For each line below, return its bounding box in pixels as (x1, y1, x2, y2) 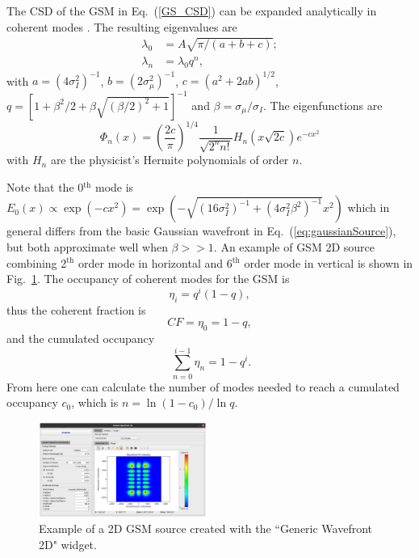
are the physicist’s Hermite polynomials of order (50, 151, 289, 168)
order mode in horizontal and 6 (78, 254, 233, 271)
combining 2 (6, 254, 67, 271)
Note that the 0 (6, 178, 84, 195)
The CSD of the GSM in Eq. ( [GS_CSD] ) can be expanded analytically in (6, 2, 377, 19)
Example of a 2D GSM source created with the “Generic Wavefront (39, 520, 373, 537)
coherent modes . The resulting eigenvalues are (6, 18, 237, 35)
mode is (94, 178, 134, 195)
